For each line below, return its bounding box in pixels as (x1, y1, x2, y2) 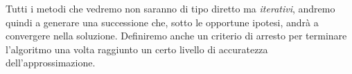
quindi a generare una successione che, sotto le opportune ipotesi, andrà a (6, 15, 319, 29)
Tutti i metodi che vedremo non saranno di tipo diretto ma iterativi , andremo (6, 1, 335, 15)
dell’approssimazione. (6, 55, 96, 70)
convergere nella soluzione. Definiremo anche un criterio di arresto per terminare (6, 28, 347, 43)
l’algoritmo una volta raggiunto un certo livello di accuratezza (6, 41, 268, 56)
